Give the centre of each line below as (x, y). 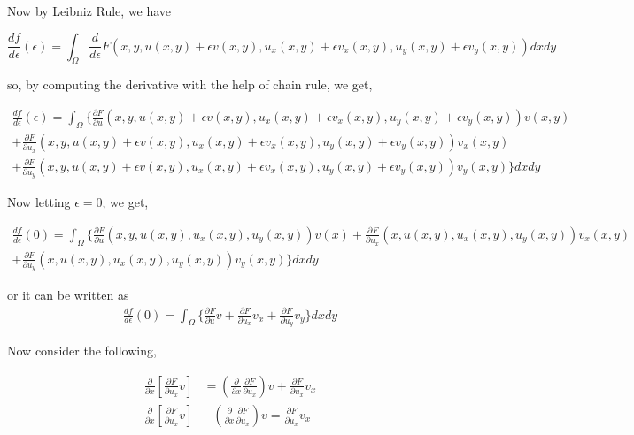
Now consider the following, (82, 351)
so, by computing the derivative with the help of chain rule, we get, (190, 84)
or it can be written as (68, 295)
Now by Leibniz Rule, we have (89, 11)
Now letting (39, 202)
